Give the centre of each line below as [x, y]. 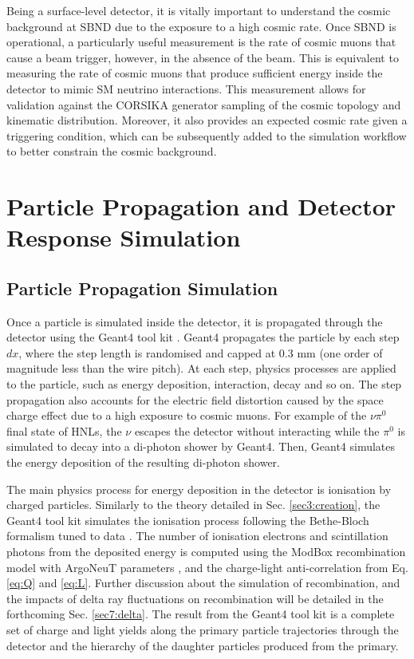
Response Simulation [124, 237]
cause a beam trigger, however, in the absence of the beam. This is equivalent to [203, 57]
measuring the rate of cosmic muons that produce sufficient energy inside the [195, 73]
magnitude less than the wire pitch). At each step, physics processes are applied [201, 368]
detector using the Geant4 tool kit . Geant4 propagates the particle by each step [203, 337]
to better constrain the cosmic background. [112, 151]
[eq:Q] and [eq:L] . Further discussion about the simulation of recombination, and [203, 583]
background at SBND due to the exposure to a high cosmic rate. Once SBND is [201, 26]
